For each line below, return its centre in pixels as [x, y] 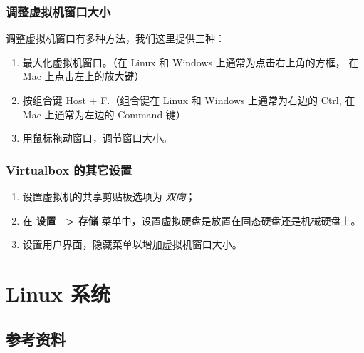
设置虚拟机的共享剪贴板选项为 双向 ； [109, 196]
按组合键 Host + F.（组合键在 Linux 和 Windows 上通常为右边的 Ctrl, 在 [189, 100]
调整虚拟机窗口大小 [58, 11]
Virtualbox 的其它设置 [69, 169]
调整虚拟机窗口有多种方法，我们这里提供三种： [115, 38]
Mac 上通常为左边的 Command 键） [104, 114]
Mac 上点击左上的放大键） [83, 76]
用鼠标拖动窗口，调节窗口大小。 [97, 138]
